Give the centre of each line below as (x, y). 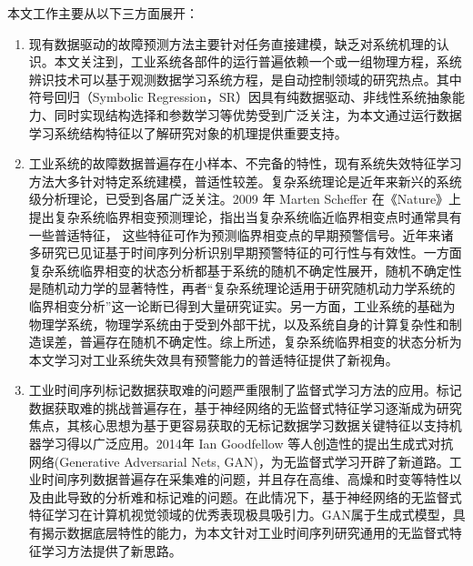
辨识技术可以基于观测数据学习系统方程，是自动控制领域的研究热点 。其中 (245, 79)
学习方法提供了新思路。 (111, 550)
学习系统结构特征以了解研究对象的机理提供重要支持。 (188, 132)
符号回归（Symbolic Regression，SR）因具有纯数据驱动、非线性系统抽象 (241, 97)
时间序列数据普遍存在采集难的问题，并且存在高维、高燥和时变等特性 (245, 479)
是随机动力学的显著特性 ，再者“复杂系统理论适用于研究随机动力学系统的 (242, 288)
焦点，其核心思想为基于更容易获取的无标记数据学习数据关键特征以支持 (239, 425)
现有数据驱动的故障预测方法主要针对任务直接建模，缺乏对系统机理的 (232, 43)
